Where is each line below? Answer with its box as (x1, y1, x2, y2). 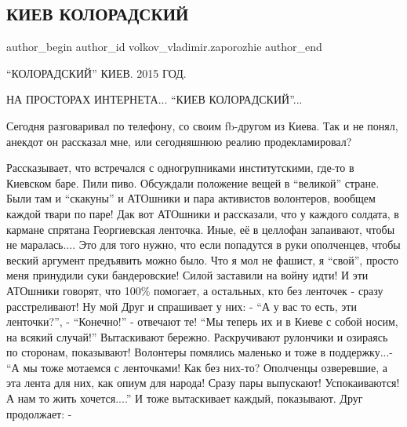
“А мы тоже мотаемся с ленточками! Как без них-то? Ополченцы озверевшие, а (6, 359, 387, 375)
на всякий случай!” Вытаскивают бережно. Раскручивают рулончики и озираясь (6, 328, 388, 345)
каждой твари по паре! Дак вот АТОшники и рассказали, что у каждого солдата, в (6, 205, 399, 221)
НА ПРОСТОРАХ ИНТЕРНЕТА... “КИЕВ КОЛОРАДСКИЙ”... (6, 91, 303, 108)
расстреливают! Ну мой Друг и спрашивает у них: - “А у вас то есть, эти (6, 297, 357, 314)
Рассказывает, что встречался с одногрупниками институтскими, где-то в (6, 159, 354, 176)
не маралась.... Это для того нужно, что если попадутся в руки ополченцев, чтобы (6, 236, 401, 253)
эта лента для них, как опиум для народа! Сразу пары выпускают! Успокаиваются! (6, 374, 400, 391)
